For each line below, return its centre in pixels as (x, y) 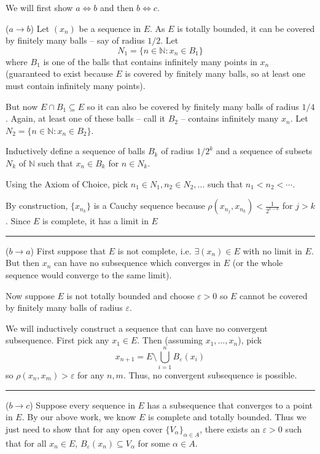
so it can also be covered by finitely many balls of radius (193, 106)
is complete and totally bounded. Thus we (227, 417)
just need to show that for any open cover (84, 429)
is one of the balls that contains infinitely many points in (150, 61)
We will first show (39, 7)
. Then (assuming (170, 340)
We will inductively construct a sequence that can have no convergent (137, 328)
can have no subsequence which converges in (137, 263)
